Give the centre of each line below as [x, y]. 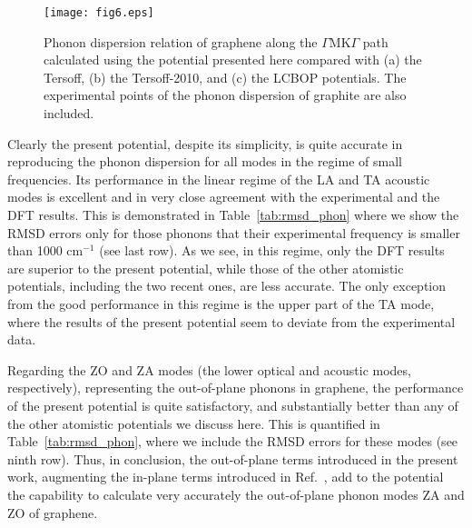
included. [69, 113]
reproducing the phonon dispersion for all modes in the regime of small [205, 161]
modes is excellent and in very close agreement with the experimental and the [224, 197]
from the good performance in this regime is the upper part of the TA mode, [221, 303]
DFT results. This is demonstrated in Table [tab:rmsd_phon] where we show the [233, 214]
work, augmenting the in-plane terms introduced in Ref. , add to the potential [226, 477]
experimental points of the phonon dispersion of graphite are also [225, 95]
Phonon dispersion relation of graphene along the [181, 41]
